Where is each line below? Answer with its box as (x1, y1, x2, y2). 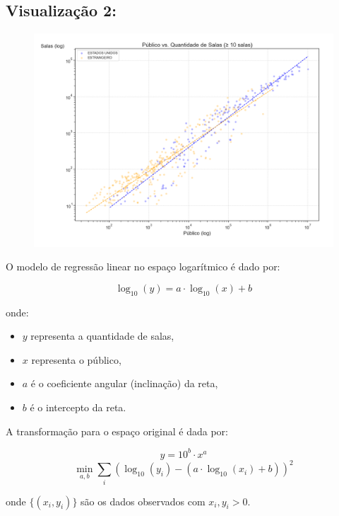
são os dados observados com (81, 493, 206, 508)
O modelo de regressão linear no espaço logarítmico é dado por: (6, 259, 280, 274)
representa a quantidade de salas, (30, 328, 174, 343)
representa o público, (31, 352, 121, 367)
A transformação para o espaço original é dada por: (6, 423, 228, 438)
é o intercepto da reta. (30, 400, 126, 414)
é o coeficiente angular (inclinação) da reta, (30, 376, 218, 391)
